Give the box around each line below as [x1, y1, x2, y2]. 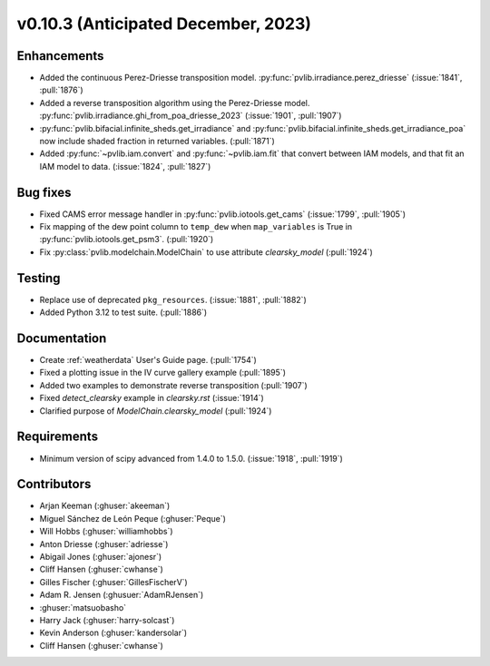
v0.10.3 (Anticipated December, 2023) [16, 14, 312, 34]
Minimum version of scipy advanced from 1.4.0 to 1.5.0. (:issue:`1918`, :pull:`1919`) [39, 453, 344, 464]
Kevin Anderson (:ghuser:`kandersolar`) [39, 627, 188, 639]
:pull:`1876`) [39, 84, 83, 95]
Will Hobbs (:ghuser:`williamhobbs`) [39, 526, 173, 537]
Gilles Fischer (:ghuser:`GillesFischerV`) [39, 576, 188, 587]
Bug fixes [16, 184, 72, 200]
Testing [16, 270, 61, 286]
